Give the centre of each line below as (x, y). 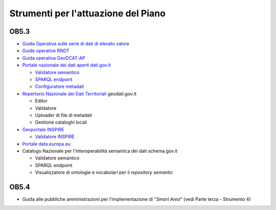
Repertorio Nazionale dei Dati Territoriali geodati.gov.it (79, 94)
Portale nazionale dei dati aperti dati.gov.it (66, 65)
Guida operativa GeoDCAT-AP (54, 58)
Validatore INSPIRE (55, 137)
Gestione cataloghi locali (61, 122)
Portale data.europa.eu (47, 144)
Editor (41, 101)
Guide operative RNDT (46, 51)
